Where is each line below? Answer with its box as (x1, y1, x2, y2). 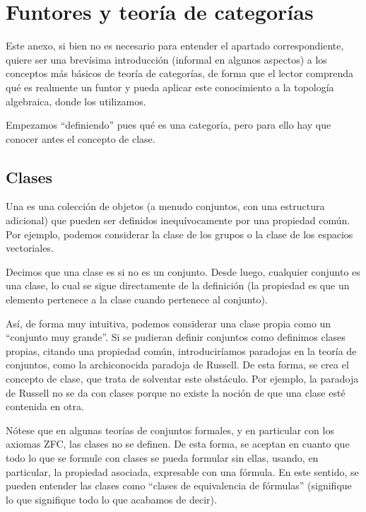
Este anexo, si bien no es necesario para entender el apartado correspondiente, (6, 38, 344, 53)
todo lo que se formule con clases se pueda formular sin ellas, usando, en (6, 450, 319, 465)
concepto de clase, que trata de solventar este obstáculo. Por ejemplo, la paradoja (6, 371, 359, 386)
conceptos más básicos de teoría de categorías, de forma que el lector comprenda (6, 66, 354, 81)
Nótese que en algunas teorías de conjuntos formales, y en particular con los (6, 422, 334, 437)
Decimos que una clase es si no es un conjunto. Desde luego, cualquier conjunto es (6, 264, 360, 279)
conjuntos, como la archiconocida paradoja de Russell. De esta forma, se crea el (6, 357, 349, 372)
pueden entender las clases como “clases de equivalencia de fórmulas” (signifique (6, 478, 352, 493)
